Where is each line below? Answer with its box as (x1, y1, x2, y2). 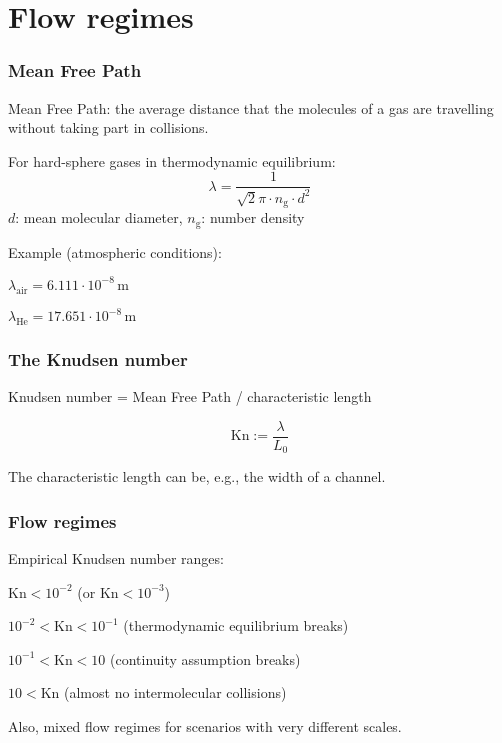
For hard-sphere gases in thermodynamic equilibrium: (8, 150, 336, 171)
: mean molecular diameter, (15, 207, 183, 228)
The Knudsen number (8, 346, 188, 371)
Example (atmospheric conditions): (8, 241, 222, 262)
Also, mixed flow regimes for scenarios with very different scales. (8, 715, 402, 736)
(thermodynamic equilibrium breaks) (123, 615, 349, 636)
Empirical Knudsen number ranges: (8, 548, 224, 569)
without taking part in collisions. (8, 117, 209, 138)
